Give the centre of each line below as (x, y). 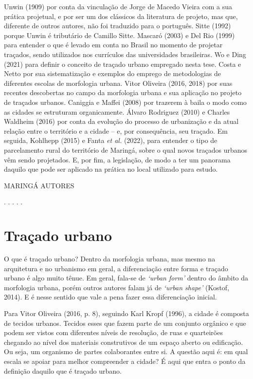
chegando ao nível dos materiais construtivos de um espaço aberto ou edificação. (124, 342)
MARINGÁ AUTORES (39, 185)
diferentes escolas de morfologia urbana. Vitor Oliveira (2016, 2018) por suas (118, 83)
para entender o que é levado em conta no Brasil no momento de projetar (113, 45)
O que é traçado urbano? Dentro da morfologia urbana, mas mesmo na (110, 259)
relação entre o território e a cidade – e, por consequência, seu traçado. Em (116, 130)
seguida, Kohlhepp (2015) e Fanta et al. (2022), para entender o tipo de (111, 140)
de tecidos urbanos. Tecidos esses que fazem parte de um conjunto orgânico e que (125, 323)
